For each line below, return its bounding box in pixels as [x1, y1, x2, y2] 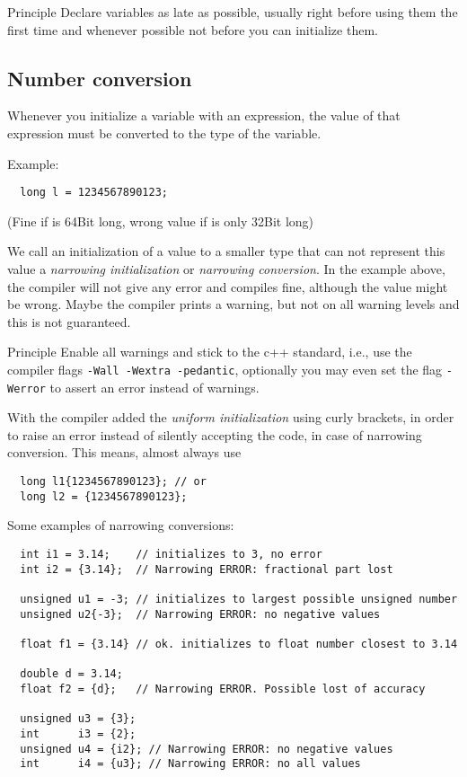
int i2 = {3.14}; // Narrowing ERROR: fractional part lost [20, 562, 393, 576]
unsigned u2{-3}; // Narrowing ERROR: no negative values [20, 607, 381, 621]
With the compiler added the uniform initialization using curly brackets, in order [7, 408, 454, 427]
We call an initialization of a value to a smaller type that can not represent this [7, 242, 445, 260]
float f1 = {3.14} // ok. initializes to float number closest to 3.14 [20, 637, 458, 650]
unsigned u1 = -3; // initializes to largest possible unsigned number [20, 592, 458, 605]
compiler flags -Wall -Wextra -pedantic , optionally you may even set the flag [7, 359, 443, 378]
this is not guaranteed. [7, 312, 131, 331]
